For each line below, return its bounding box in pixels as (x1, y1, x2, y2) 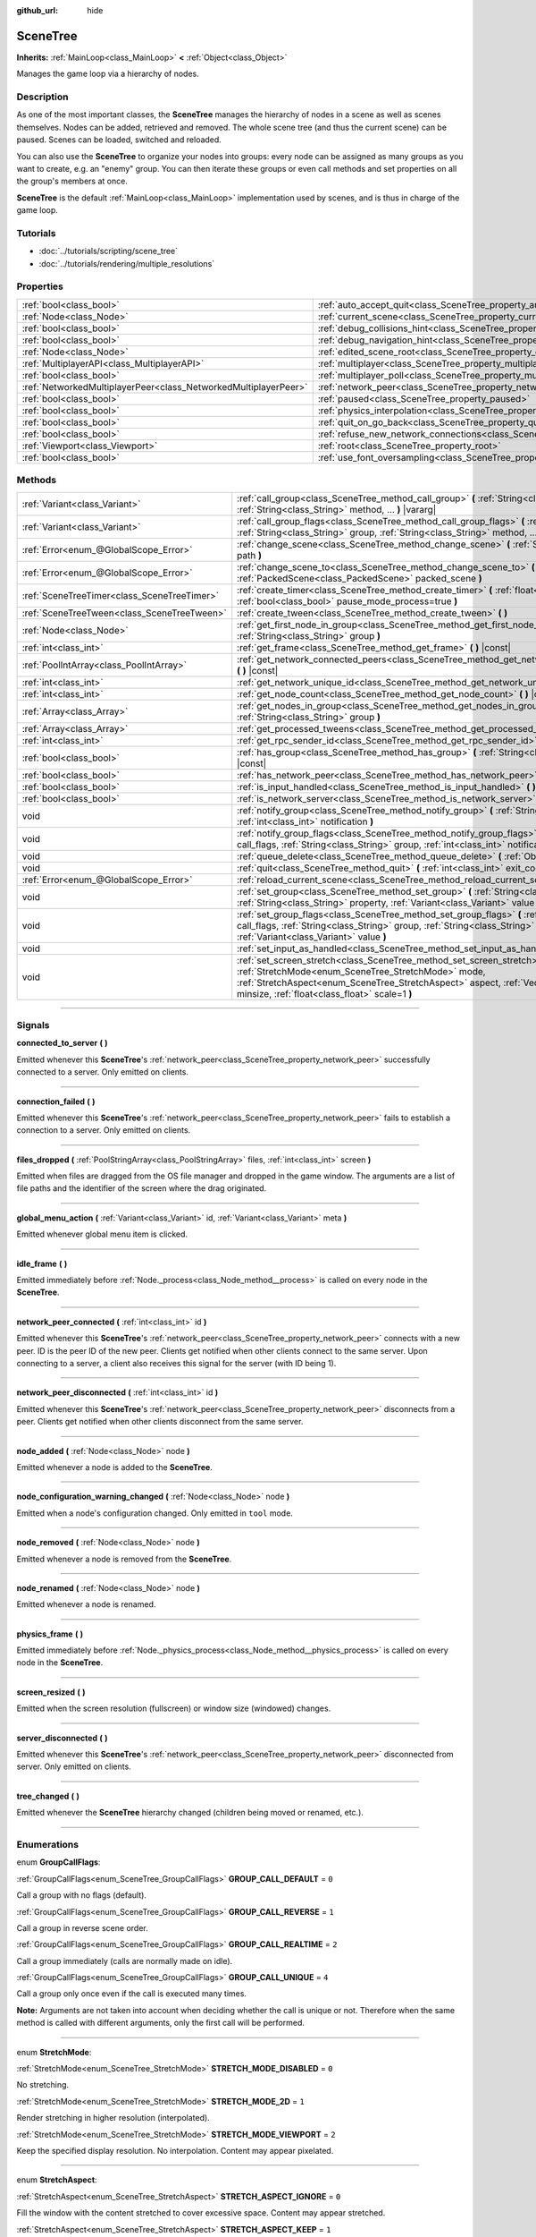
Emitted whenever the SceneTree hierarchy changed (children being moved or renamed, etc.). (16, 1807, 364, 1818)
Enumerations (16, 1838, 80, 1850)
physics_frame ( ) (16, 1629, 84, 1639)
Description (16, 90, 69, 103)
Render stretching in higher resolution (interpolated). (16, 2113, 210, 2123)
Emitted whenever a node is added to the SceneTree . (16, 1461, 214, 1472)
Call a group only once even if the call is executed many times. (16, 1988, 247, 1999)
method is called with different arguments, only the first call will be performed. (16, 2018, 306, 2029)
